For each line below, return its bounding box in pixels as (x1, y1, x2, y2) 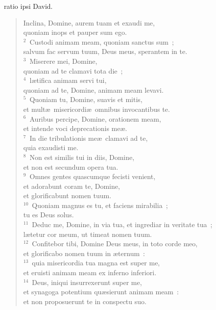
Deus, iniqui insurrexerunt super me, (32, 277, 142, 287)
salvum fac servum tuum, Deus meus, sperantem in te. (23, 46, 188, 56)
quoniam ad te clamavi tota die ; (23, 65, 123, 76)
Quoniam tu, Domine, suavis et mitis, (29, 94, 143, 104)
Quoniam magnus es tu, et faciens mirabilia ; (32, 200, 168, 210)
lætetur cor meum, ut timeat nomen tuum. (23, 229, 152, 239)
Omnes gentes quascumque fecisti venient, (29, 171, 156, 181)
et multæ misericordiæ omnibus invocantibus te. (23, 103, 170, 114)
